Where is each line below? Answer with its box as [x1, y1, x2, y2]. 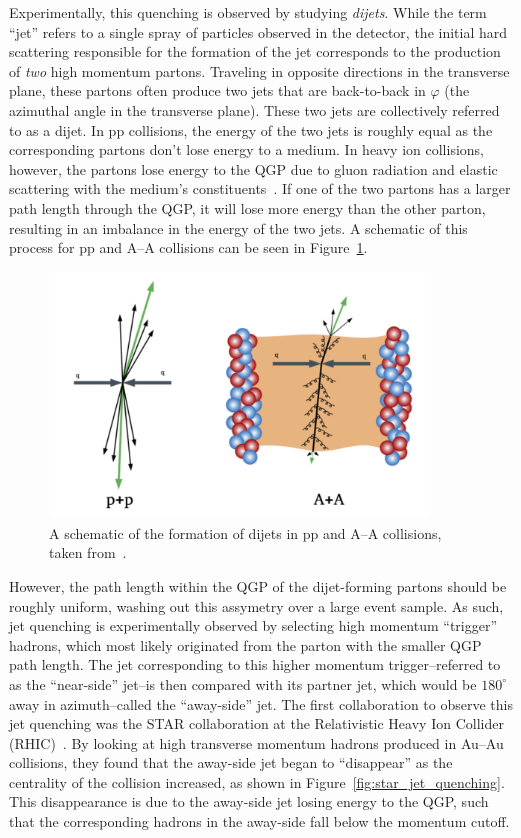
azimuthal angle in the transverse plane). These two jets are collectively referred [9, 99, 500, 120]
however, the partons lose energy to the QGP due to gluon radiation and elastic [9, 158, 498, 179]
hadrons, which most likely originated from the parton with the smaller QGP [9, 634, 482, 655]
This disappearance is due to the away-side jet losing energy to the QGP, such [9, 791, 489, 812]
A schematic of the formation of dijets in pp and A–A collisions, [49, 522, 442, 543]
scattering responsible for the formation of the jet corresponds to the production [9, 41, 501, 62]
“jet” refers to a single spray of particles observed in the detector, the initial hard [9, 21, 508, 42]
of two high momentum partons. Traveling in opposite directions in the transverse [9, 60, 510, 81]
